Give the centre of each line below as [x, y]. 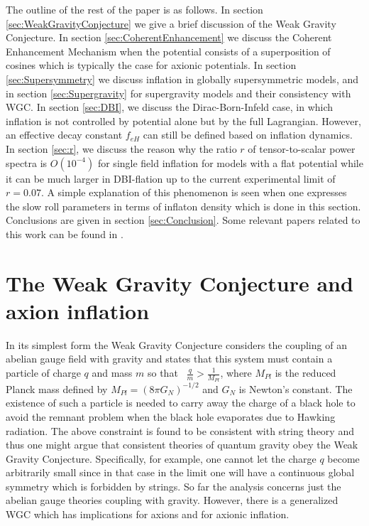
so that [163, 372]
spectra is [27, 162]
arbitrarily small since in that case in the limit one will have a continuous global [180, 472]
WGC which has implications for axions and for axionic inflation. [148, 514]
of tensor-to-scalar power [302, 148]
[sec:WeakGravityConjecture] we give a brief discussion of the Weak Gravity [171, 23]
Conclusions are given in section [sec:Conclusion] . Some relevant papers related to [183, 220]
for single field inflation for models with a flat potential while [230, 162]
